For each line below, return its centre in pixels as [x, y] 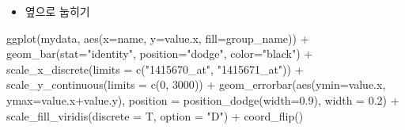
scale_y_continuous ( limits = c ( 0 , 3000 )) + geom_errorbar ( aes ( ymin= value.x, [196, 84]
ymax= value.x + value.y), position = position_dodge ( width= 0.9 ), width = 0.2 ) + [203, 99]
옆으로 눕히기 [57, 11]
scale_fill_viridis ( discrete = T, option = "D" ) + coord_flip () [155, 115]
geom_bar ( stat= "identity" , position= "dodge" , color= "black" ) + [160, 54]
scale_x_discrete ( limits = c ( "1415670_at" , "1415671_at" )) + [155, 69]
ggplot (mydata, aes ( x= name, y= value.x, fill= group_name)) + [158, 38]
